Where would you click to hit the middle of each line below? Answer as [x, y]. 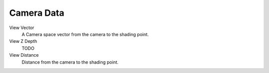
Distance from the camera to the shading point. [70, 62]
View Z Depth [23, 41]
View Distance [24, 55]
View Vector [22, 28]
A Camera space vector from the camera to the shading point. [85, 34]
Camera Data [37, 13]
